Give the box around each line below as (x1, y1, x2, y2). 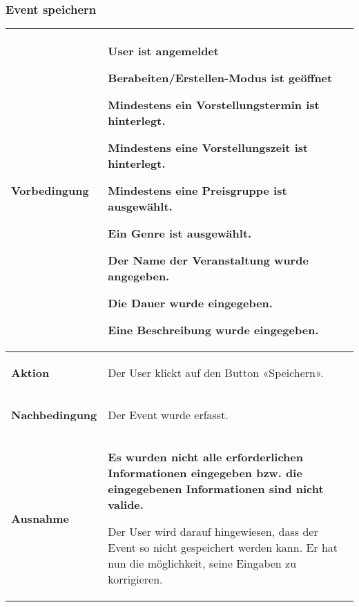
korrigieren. (108, 571, 163, 588)
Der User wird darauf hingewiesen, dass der (108, 523, 318, 540)
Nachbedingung (11, 407, 97, 423)
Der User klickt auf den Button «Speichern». (108, 365, 324, 381)
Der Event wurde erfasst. (108, 407, 229, 423)
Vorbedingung (11, 182, 89, 199)
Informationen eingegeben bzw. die (108, 465, 302, 481)
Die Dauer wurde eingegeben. (108, 295, 273, 311)
